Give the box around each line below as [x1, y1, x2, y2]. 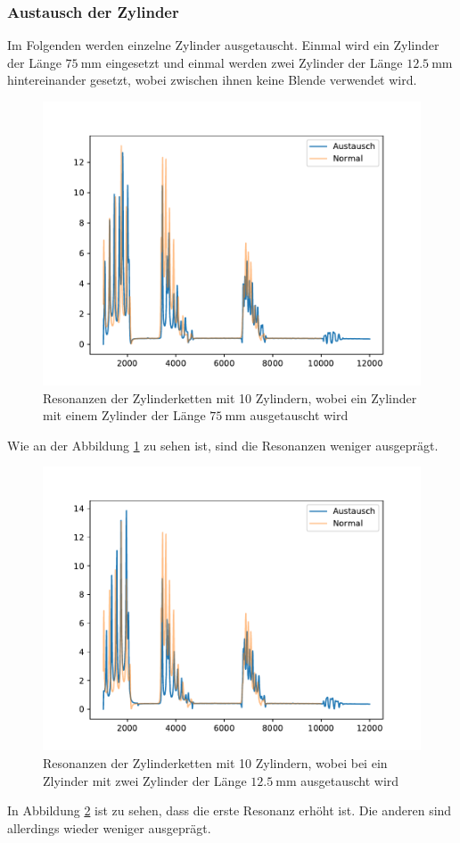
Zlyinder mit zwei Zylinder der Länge [43, 771, 247, 789]
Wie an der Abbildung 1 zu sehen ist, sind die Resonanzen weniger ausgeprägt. [7, 435, 439, 454]
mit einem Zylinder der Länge [43, 406, 206, 425]
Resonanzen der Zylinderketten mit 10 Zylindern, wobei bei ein [43, 753, 388, 772]
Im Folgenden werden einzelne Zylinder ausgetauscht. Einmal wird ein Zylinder [7, 36, 439, 54]
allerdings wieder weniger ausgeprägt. [7, 818, 211, 837]
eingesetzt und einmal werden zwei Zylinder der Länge [105, 53, 403, 71]
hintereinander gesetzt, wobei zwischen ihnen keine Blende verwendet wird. [7, 70, 417, 89]
